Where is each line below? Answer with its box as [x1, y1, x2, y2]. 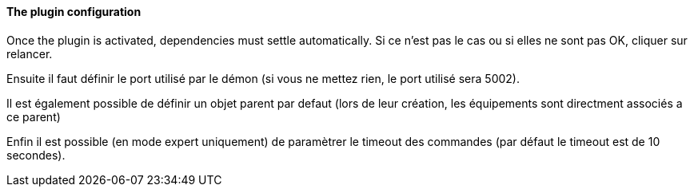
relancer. [6, 46, 53, 61]
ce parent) [6, 109, 61, 124]
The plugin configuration [6, 5, 142, 18]
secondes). [6, 148, 66, 162]
